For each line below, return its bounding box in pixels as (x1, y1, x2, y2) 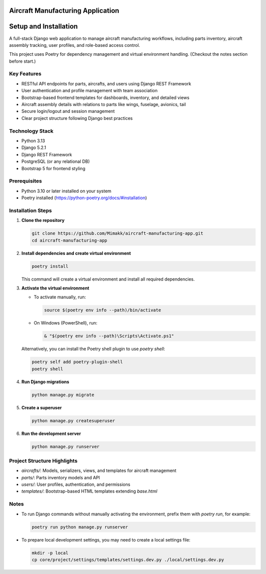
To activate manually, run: (33, 294, 86, 300)
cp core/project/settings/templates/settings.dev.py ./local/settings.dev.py (32, 557, 224, 562)
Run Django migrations (21, 379, 69, 385)
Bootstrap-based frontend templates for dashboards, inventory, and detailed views (21, 94, 190, 101)
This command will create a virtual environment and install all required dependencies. (21, 276, 195, 282)
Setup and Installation (9, 22, 78, 31)
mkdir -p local (32, 550, 68, 556)
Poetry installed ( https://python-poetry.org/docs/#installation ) (21, 195, 147, 201)
